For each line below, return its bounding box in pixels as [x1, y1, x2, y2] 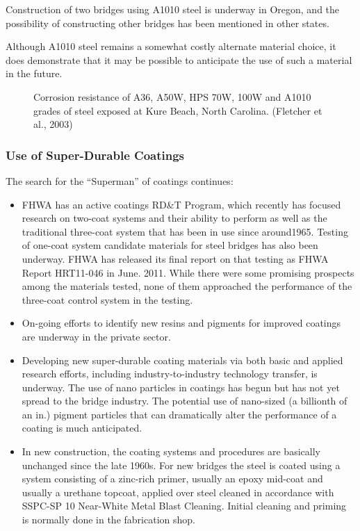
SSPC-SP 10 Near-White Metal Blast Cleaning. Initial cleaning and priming [22, 498, 347, 513]
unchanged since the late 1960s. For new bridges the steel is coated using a [22, 457, 341, 472]
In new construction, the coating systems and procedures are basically [22, 444, 320, 459]
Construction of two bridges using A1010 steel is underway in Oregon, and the [6, 2, 340, 16]
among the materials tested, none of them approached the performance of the [22, 279, 352, 293]
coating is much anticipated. [22, 420, 142, 435]
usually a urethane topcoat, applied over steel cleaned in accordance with [22, 484, 334, 499]
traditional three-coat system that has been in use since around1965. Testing [22, 224, 348, 238]
